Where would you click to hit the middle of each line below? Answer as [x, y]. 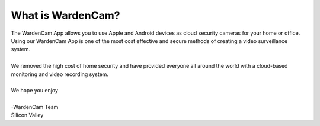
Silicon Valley [27, 115]
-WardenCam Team [35, 107]
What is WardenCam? [65, 15]
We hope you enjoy [35, 91]
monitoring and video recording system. [60, 74]
